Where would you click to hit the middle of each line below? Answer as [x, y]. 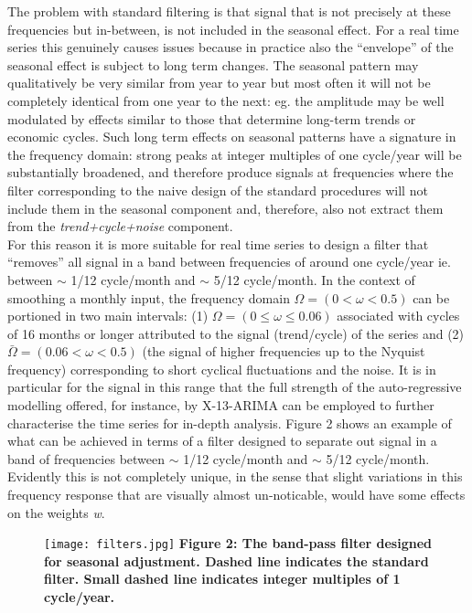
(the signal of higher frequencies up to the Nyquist [284, 351]
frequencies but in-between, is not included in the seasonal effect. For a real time [233, 29]
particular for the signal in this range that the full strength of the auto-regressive [235, 387]
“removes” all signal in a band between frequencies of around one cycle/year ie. [229, 262]
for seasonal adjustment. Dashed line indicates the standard [236, 560]
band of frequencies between [86, 458]
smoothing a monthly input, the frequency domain [149, 297]
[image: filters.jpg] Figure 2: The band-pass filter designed [238, 543]
